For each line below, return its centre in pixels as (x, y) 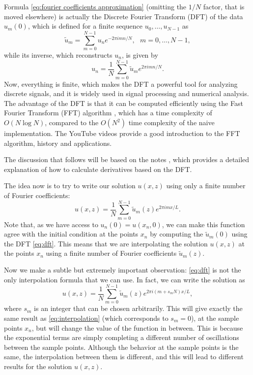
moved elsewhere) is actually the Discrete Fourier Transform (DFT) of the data (124, 16)
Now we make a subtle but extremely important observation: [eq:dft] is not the (123, 270)
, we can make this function (203, 224)
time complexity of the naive (171, 122)
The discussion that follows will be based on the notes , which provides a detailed (127, 159)
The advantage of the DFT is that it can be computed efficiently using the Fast (124, 103)
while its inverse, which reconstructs (58, 54)
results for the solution (38, 366)
